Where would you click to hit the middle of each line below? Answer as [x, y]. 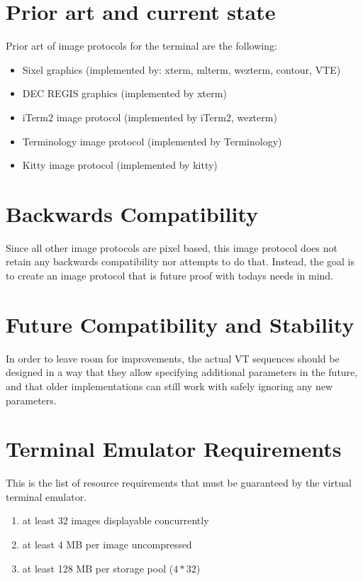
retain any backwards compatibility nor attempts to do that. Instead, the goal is [180, 261]
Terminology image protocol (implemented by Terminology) [152, 141]
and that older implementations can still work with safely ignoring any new [169, 386]
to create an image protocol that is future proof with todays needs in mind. [170, 275]
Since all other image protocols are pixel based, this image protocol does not [172, 247]
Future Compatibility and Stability [180, 324]
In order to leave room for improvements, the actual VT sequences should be [173, 358]
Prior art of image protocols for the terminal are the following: [141, 46]
